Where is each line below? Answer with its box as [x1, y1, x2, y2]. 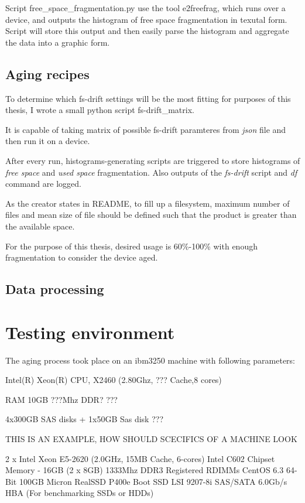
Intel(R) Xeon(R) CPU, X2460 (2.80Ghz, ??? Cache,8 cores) [5, 374, 222, 386]
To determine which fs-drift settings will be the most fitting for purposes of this [5, 92, 291, 104]
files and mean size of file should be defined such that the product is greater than [5, 208, 297, 221]
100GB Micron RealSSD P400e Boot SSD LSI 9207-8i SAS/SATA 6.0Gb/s [19, 475, 287, 487]
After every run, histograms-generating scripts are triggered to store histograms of [5, 154, 300, 166]
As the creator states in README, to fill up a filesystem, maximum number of [5, 197, 290, 209]
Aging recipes [5, 64, 90, 83]
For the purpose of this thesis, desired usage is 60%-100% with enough [5, 239, 258, 252]
